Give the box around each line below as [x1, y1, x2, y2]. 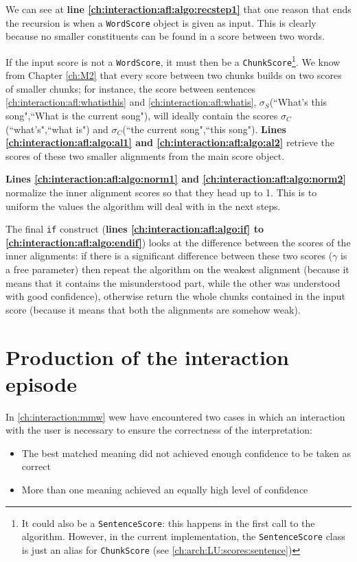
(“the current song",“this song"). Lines [122, 121, 286, 136]
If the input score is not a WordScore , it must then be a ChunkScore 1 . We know [5, 52, 341, 69]
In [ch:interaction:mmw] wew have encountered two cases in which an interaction [5, 409, 345, 423]
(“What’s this [269, 95, 327, 109]
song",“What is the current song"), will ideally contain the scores [5, 108, 278, 122]
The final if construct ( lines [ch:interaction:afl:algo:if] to [5, 222, 264, 236]
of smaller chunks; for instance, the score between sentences [5, 81, 256, 95]
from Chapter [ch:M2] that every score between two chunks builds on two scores [5, 68, 342, 82]
